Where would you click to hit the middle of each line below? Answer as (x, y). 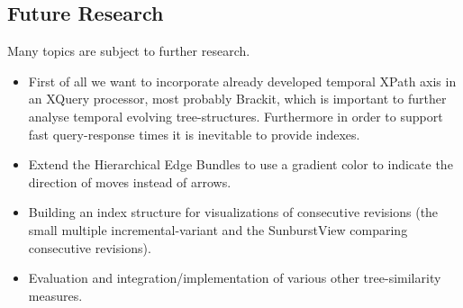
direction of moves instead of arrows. (130, 181)
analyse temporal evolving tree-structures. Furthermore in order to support (236, 116)
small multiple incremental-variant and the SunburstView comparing (218, 229)
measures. (55, 295)
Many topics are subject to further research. (129, 51)
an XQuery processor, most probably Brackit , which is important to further (237, 99)
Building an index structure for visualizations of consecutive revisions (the (233, 212)
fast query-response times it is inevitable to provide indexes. (194, 134)
